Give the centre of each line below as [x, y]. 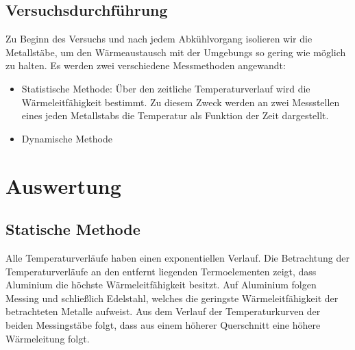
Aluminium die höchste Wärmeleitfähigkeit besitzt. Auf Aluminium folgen [161, 285]
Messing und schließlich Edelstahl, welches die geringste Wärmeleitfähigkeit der [172, 298]
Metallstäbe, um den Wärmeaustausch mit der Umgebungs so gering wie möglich [176, 52]
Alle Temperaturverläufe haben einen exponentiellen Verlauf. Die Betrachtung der [177, 257]
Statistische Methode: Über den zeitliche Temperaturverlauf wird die [166, 88]
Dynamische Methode [67, 138]
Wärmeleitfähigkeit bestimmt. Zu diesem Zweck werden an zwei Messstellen [181, 102]
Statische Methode [73, 229]
